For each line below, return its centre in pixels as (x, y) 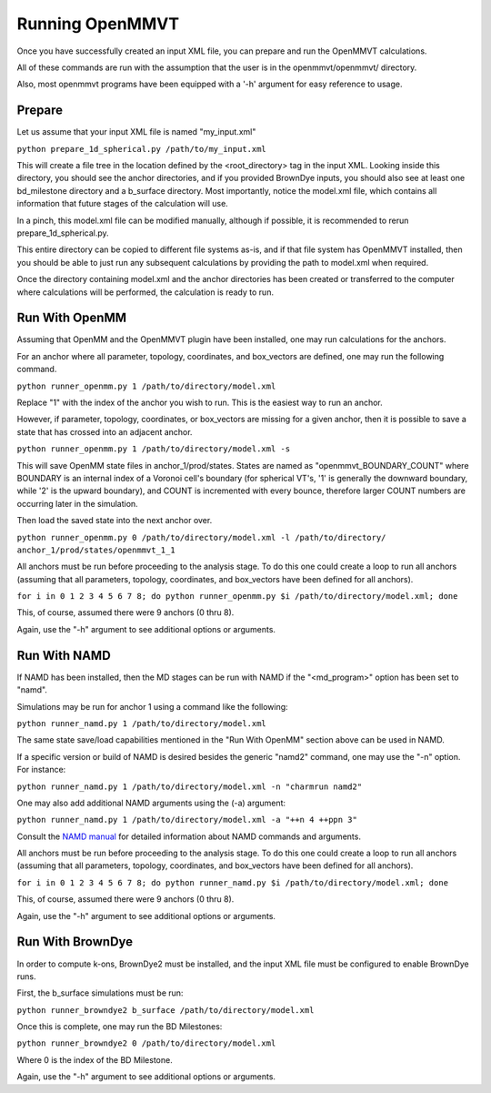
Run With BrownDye (75, 942)
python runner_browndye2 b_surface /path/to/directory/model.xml (165, 1010)
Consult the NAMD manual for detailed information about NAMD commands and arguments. (189, 836)
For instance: (41, 770)
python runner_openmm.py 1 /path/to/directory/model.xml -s (154, 449)
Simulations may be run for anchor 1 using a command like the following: (152, 706)
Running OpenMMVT (98, 24)
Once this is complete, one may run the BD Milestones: (120, 1027)
